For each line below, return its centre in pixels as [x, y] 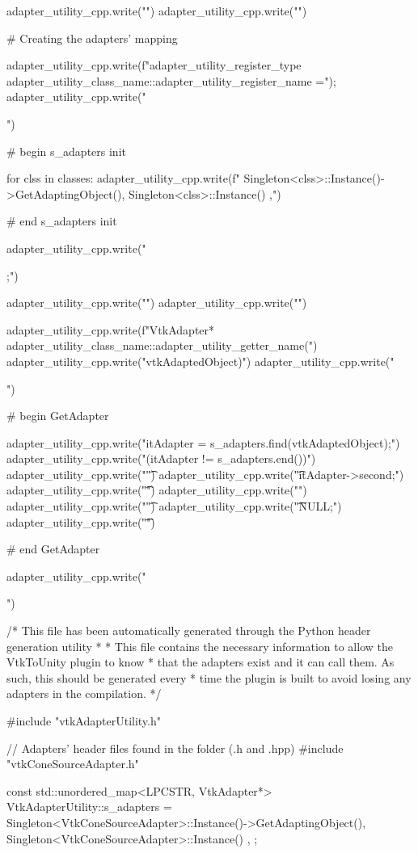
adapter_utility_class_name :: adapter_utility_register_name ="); [171, 80]
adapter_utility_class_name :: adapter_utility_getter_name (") [162, 345]
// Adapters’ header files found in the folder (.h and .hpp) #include [175, 748]
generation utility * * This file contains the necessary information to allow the [200, 646]
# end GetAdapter [53, 549]
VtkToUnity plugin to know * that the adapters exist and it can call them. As [201, 662]
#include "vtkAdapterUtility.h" [84, 721]
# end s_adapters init [62, 221]
